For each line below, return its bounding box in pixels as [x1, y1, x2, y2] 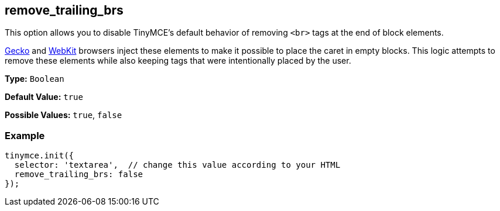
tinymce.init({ [5, 151, 74, 161]
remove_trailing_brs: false [14, 170, 143, 179]
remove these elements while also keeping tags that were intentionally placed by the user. [5, 56, 351, 66]
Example [5, 129, 45, 141]
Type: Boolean [5, 74, 64, 84]
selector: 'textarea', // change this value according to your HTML [14, 160, 341, 170]
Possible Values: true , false [5, 110, 122, 120]
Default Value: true [5, 92, 83, 102]
